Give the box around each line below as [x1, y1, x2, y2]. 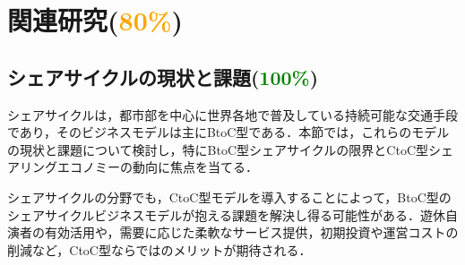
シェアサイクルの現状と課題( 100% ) [7, 63, 319, 90]
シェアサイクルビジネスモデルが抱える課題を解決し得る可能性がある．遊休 [7, 205, 445, 224]
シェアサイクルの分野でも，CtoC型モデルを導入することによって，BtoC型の [7, 187, 452, 206]
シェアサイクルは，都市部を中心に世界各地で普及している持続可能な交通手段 [7, 105, 458, 124]
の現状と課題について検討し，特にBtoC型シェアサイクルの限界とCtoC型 [7, 140, 429, 158]
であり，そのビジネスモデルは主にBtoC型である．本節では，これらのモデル [7, 123, 450, 141]
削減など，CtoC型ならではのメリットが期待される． [7, 240, 312, 259]
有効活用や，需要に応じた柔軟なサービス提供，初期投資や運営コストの [44, 223, 459, 242]
